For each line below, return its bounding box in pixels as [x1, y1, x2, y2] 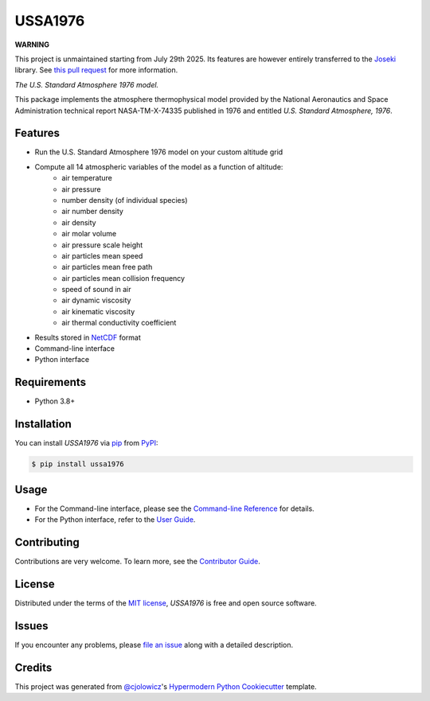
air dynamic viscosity [61, 295, 131, 306]
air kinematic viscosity [61, 306, 135, 316]
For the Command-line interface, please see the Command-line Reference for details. [34, 504, 315, 513]
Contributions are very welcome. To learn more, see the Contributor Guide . [14, 557, 260, 567]
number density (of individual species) [61, 195, 188, 204]
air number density [61, 207, 123, 216]
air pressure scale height [61, 240, 143, 250]
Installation [14, 418, 72, 431]
